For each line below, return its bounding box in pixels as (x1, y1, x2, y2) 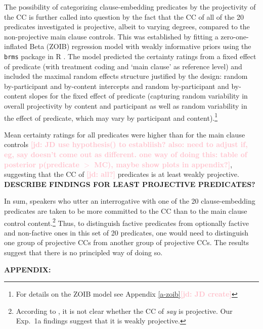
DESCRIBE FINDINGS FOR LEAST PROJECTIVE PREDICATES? (4, 178, 255, 189)
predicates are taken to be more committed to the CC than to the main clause (4, 206, 247, 216)
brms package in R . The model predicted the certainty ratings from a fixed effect (4, 51, 256, 61)
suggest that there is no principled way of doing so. (4, 247, 163, 258)
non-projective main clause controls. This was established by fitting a (4, 31, 218, 41)
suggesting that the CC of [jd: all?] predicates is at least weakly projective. (4, 169, 239, 179)
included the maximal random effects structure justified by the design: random (4, 71, 248, 81)
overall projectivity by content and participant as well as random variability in (4, 101, 247, 111)
